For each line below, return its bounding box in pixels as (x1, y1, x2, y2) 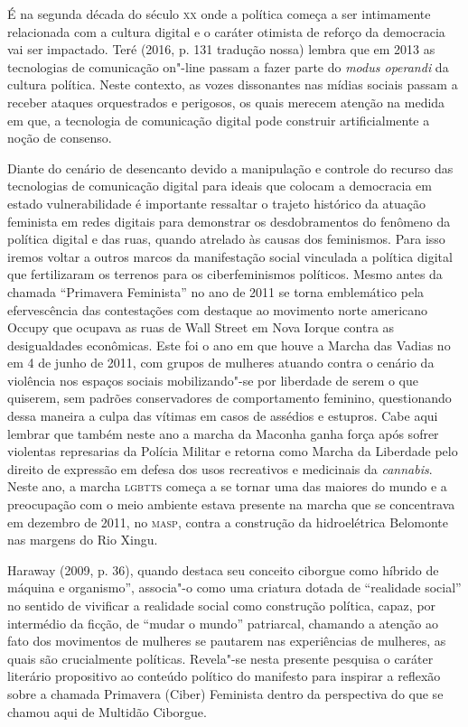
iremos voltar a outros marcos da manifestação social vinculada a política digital (7, 247, 453, 266)
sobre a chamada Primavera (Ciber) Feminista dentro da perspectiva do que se (7, 684, 444, 703)
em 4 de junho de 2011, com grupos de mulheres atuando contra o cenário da (7, 353, 435, 372)
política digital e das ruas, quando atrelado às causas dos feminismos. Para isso (7, 229, 445, 248)
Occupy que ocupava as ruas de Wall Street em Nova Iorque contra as (7, 318, 395, 337)
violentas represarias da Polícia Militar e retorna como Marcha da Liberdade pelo (7, 442, 458, 461)
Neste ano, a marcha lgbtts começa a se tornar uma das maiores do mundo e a (7, 477, 447, 496)
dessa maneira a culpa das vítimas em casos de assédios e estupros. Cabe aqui (7, 406, 438, 425)
